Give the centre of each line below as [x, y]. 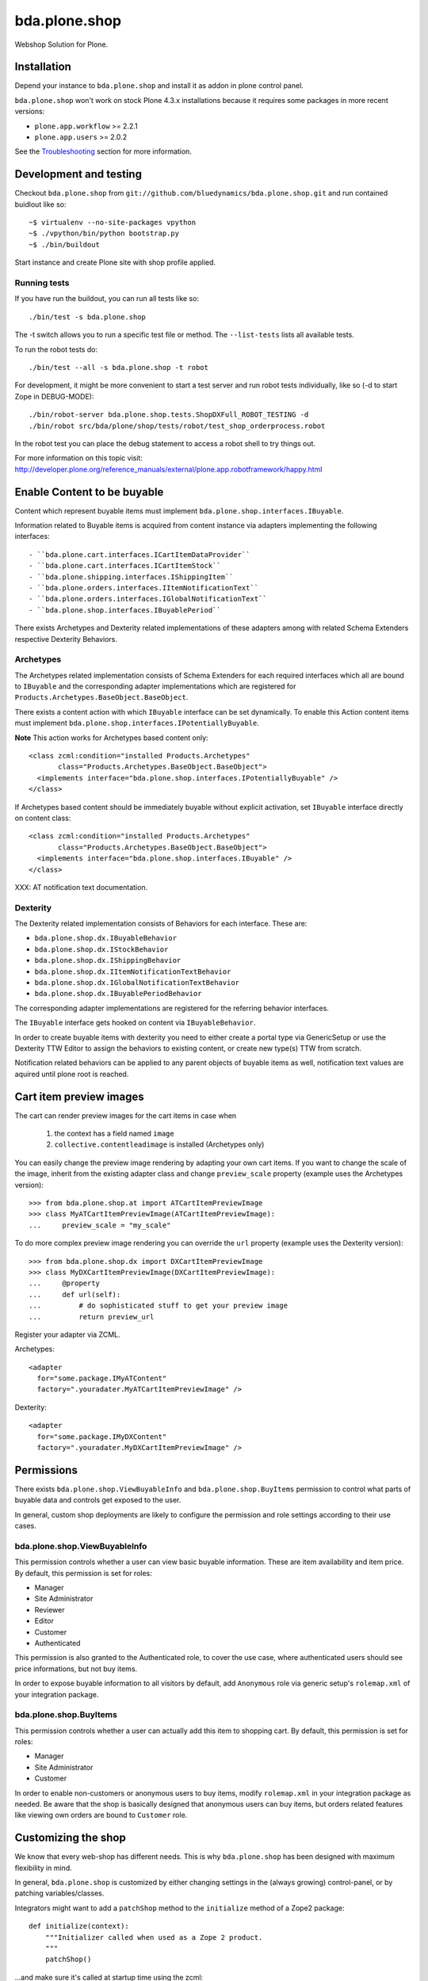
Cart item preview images [79, 1096]
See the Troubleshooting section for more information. [103, 151]
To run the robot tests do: [56, 349]
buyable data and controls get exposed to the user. [98, 1500]
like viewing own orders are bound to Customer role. [101, 1815]
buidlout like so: [40, 204]
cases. [25, 1526]
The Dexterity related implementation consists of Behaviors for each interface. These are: [161, 924]
